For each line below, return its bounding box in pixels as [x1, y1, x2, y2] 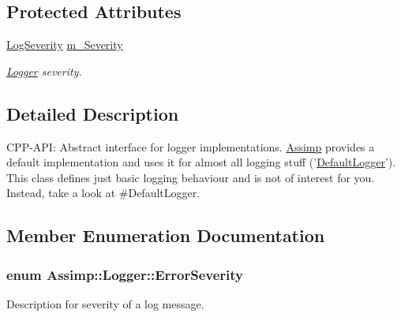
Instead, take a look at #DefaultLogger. [6, 185, 200, 201]
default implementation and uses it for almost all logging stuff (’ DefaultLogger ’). [6, 154, 396, 170]
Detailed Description [6, 101, 179, 125]
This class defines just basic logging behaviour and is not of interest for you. [6, 169, 375, 185]
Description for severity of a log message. [6, 295, 204, 311]
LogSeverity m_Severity [6, 36, 123, 53]
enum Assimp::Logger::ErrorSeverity [6, 264, 243, 284]
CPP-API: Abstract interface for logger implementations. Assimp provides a [6, 138, 375, 155]
